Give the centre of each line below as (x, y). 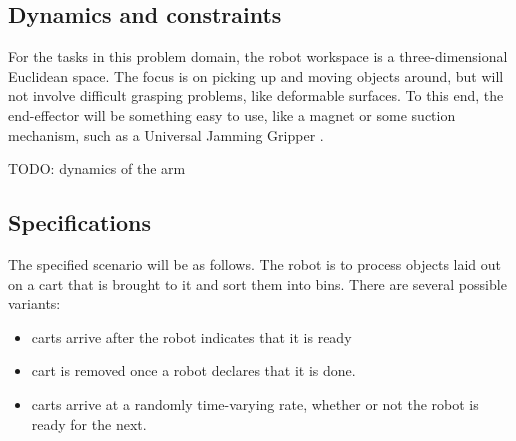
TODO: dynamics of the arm (97, 168)
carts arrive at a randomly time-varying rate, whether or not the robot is (255, 403)
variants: (34, 303)
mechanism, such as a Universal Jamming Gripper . (166, 134)
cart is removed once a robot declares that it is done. (193, 370)
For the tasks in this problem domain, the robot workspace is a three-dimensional (258, 56)
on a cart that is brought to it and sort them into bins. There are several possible (257, 283)
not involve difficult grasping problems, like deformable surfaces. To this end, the (256, 95)
